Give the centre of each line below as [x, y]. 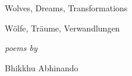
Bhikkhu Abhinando [42, 67]
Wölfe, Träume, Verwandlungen [62, 28]
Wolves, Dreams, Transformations [66, 8]
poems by [21, 48]
